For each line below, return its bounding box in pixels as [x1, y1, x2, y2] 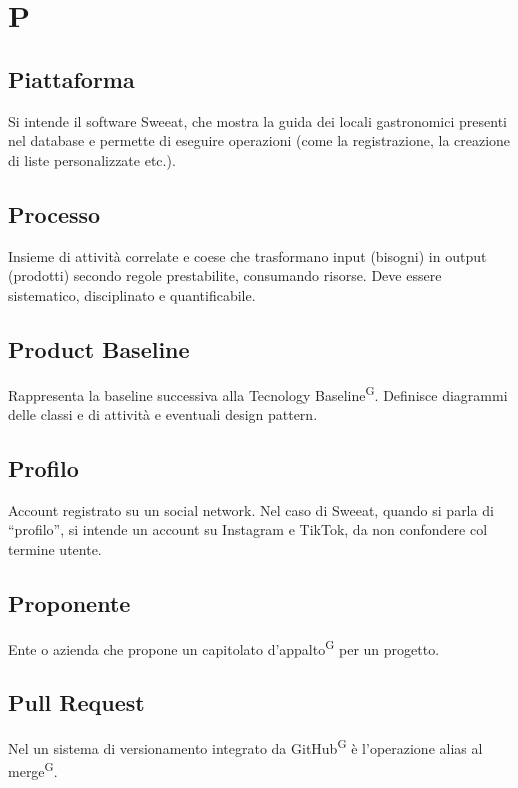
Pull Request [8, 687, 145, 718]
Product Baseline [8, 333, 190, 364]
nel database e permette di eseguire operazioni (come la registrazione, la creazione [8, 130, 511, 151]
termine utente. [8, 538, 102, 559]
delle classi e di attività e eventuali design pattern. [8, 403, 318, 424]
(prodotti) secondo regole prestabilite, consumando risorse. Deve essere [8, 265, 442, 286]
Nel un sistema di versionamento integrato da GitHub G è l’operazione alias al [8, 735, 483, 758]
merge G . [8, 758, 58, 781]
